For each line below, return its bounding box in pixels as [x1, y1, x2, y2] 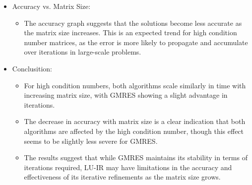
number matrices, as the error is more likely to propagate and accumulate [24, 37, 248, 47]
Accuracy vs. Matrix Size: [12, 1, 91, 11]
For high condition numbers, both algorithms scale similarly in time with [24, 80, 246, 90]
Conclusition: [12, 63, 53, 73]
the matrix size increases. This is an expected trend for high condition [24, 27, 237, 38]
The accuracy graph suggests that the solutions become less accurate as [24, 17, 242, 28]
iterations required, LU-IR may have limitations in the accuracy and [24, 162, 232, 172]
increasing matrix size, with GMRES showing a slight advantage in [24, 90, 228, 100]
